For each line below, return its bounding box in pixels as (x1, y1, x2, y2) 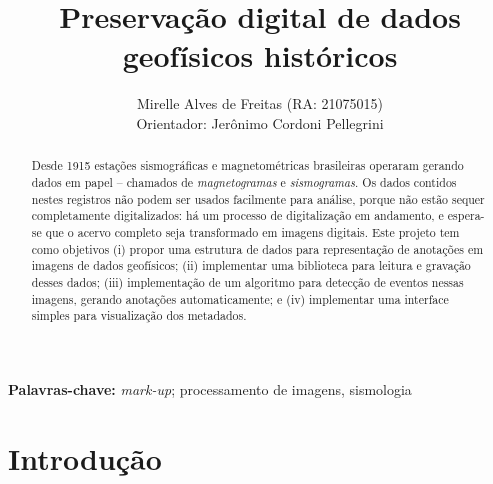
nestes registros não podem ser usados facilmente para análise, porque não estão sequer (31, 190, 485, 207)
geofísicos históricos (122, 35, 398, 76)
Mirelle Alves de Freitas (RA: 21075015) (137, 93, 383, 114)
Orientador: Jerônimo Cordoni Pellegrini (136, 112, 384, 133)
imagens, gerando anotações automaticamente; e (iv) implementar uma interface (31, 290, 449, 307)
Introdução (8, 437, 162, 478)
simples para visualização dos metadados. (31, 307, 247, 324)
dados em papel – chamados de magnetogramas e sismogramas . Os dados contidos (31, 173, 457, 190)
